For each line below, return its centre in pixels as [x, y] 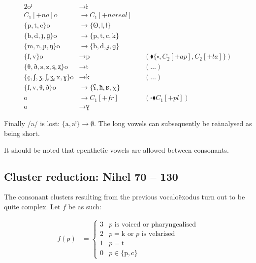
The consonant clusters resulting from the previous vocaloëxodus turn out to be [125, 197]
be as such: [85, 206]
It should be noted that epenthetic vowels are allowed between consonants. [116, 149]
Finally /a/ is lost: [32, 123]
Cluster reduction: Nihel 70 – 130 [91, 176]
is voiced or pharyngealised [155, 224]
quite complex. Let [32, 206]
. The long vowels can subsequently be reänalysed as [173, 123]
